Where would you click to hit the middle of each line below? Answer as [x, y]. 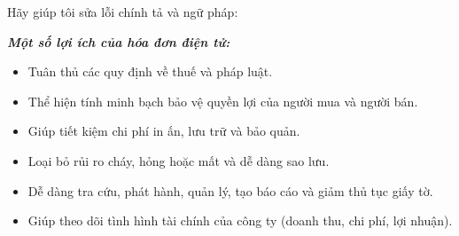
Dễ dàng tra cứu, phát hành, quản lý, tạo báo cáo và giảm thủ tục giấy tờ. [230, 190]
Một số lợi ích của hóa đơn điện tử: [119, 41]
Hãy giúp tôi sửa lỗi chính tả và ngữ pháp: [123, 12]
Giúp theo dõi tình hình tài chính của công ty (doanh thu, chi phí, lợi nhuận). [240, 220]
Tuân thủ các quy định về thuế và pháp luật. [150, 71]
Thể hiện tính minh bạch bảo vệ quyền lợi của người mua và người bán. [223, 101]
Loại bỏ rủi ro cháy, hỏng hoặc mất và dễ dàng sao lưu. [179, 160]
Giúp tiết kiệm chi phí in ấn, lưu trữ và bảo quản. [164, 131]
